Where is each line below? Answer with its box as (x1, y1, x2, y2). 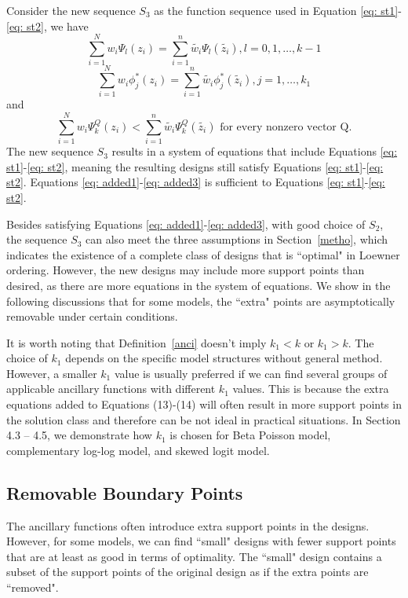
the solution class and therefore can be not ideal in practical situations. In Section (6, 411, 401, 427)
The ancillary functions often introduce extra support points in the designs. (6, 517, 370, 534)
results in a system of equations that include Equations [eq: (111, 143, 398, 160)
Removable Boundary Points (6, 480, 243, 504)
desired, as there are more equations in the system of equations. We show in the (6, 277, 391, 293)
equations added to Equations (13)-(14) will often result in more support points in (6, 396, 402, 413)
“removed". (6, 579, 59, 596)
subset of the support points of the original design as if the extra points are (6, 563, 369, 580)
